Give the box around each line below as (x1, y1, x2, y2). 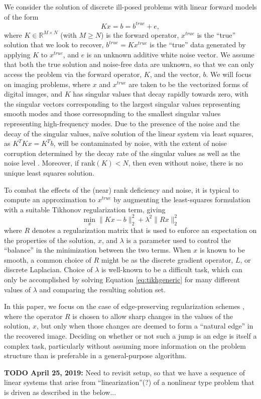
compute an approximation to (4, 194, 96, 205)
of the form (4, 11, 39, 22)
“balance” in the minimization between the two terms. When (4, 245, 191, 255)
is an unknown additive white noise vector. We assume (86, 49, 254, 59)
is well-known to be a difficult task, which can (101, 264, 242, 275)
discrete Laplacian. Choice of (4, 264, 93, 275)
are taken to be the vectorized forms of (128, 78, 248, 89)
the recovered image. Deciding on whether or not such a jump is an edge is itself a (4, 331, 257, 341)
